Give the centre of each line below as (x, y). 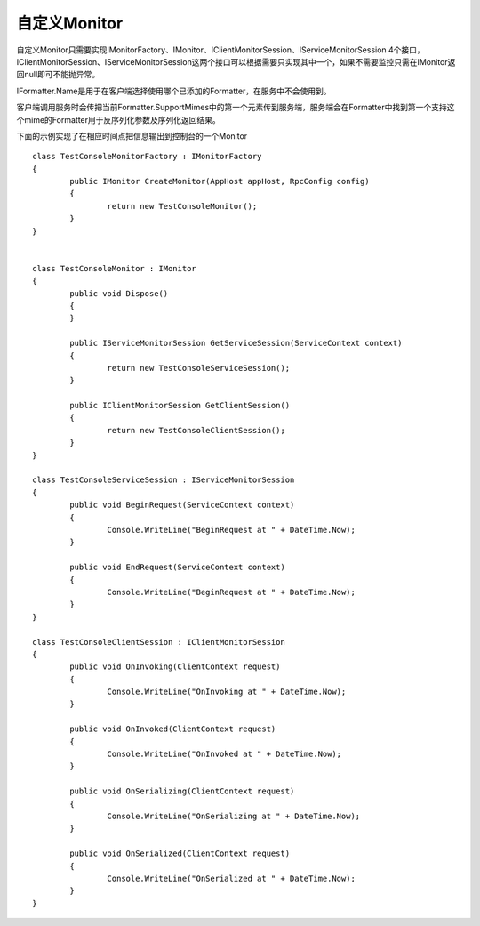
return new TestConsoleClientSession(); (196, 430)
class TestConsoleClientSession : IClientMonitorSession (159, 642)
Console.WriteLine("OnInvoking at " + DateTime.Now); (227, 692)
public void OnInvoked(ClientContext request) (173, 729)
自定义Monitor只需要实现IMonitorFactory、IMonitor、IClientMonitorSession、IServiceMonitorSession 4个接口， (221, 50)
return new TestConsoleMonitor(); (182, 206)
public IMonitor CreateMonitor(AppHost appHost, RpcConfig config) (220, 181)
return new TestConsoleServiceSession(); (199, 368)
